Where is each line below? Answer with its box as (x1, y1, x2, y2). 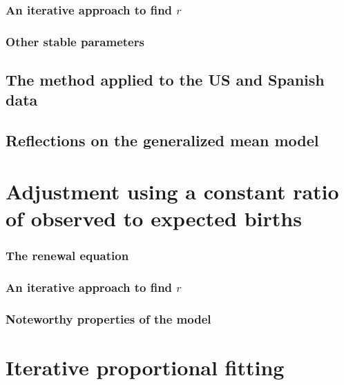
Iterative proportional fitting (6, 353, 285, 381)
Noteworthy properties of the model (6, 310, 211, 327)
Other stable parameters (6, 32, 144, 50)
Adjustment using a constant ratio (6, 177, 339, 205)
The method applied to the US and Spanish (6, 69, 325, 90)
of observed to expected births (6, 204, 302, 233)
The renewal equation (6, 247, 129, 264)
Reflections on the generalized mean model (6, 130, 319, 151)
